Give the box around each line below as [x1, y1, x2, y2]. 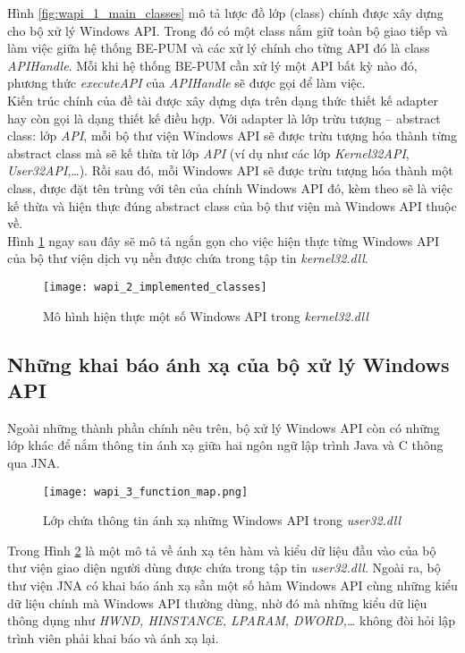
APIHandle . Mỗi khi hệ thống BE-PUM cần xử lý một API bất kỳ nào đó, [7, 55, 418, 74]
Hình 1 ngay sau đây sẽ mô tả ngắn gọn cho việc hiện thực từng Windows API [7, 231, 440, 250]
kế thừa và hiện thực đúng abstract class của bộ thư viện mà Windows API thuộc [7, 196, 457, 215]
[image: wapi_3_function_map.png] [43, 485, 249, 498]
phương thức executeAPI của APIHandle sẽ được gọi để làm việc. [7, 73, 366, 92]
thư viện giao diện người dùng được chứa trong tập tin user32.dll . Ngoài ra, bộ [7, 558, 441, 577]
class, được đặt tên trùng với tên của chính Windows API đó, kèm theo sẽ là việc [7, 178, 452, 197]
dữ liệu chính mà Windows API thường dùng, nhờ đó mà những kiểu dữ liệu [7, 593, 427, 612]
